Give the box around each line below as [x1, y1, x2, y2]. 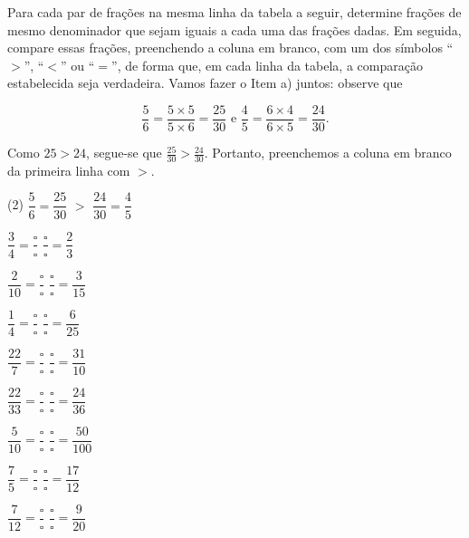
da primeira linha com [7, 160, 130, 179]
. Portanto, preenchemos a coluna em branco [204, 143, 452, 162]
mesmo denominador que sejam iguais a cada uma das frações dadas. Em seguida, [7, 20, 462, 39]
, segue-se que [86, 143, 162, 162]
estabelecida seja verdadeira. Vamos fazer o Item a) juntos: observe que [7, 73, 403, 92]
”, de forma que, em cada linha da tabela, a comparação [111, 55, 423, 74]
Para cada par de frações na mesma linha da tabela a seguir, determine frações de [7, 3, 462, 21]
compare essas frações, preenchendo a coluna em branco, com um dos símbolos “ [7, 38, 454, 57]
